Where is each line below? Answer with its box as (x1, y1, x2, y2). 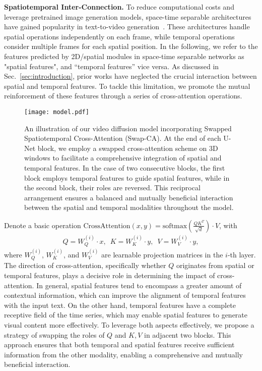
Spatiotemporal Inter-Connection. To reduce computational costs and (4, 2, 234, 12)
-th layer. (227, 249, 256, 260)
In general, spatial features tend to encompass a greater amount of (36, 280, 242, 290)
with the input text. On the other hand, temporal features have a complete (4, 299, 236, 310)
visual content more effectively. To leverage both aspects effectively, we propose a (4, 320, 254, 330)
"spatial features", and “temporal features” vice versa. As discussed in (4, 61, 219, 71)
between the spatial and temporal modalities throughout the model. (24, 202, 234, 213)
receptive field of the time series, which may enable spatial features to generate (4, 309, 248, 320)
